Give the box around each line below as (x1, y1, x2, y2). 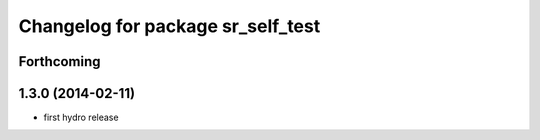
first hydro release (43, 111, 119, 124)
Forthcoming (18, 53, 101, 70)
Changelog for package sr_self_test (18, 15, 321, 37)
